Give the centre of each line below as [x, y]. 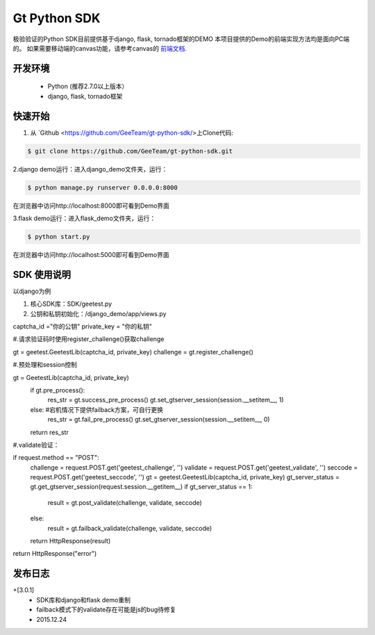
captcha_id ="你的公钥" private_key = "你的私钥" [82, 327]
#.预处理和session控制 [45, 365]
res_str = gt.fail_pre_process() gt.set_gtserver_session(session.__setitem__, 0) [159, 420]
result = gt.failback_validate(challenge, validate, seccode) [130, 528]
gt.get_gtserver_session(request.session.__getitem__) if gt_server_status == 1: [141, 487]
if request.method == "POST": [56, 458]
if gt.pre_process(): [58, 390]
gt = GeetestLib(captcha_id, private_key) [71, 377]
